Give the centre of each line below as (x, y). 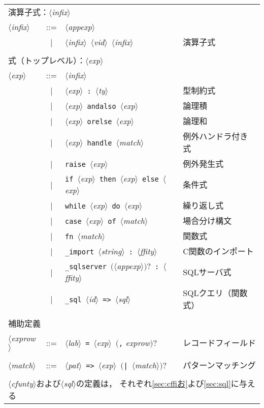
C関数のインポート (218, 251)
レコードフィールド (219, 343)
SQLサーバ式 (207, 272)
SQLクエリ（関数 (215, 293)
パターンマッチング (219, 365)
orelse (100, 121)
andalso (102, 106)
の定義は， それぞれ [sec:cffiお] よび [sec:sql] (153, 383)
